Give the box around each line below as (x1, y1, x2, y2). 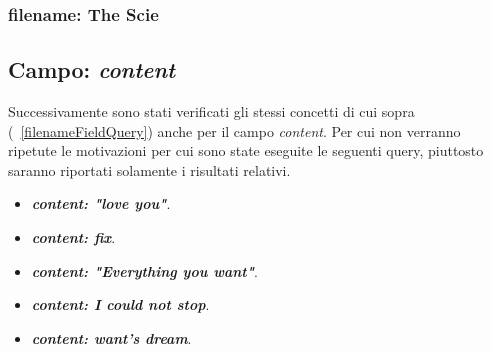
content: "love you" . (31, 193, 171, 214)
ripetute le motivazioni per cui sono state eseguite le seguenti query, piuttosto (8, 140, 484, 161)
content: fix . (31, 227, 116, 248)
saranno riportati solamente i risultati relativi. (8, 159, 291, 180)
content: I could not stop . (31, 294, 210, 315)
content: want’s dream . (31, 327, 192, 348)
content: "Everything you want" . (31, 260, 258, 281)
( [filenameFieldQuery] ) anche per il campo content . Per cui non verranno (8, 120, 461, 141)
